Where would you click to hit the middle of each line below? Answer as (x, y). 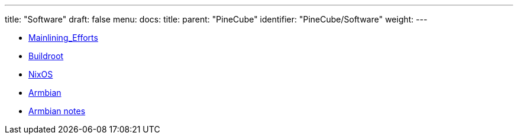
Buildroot (46, 56)
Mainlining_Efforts (63, 38)
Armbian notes (57, 111)
